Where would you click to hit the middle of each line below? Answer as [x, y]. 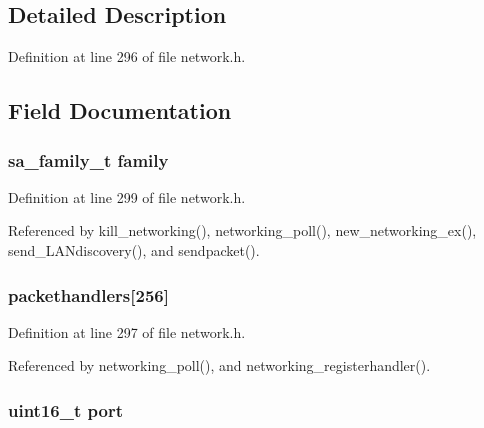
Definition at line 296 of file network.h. [127, 56]
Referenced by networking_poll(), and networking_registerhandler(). [219, 365]
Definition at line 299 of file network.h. [127, 196]
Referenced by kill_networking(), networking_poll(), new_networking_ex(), [242, 230]
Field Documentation [120, 110]
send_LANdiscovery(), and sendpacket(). [134, 249]
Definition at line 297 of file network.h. [127, 331]
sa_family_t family [88, 159]
